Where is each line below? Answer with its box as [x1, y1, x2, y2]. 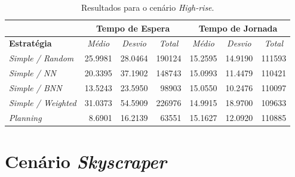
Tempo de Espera [96, 21, 170, 34]
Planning [9, 111, 42, 123]
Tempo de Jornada [198, 21, 278, 34]
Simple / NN [9, 67, 56, 79]
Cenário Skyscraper [5, 148, 167, 173]
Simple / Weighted [9, 96, 76, 108]
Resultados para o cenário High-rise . [81, 1, 214, 13]
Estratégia [9, 37, 52, 49]
